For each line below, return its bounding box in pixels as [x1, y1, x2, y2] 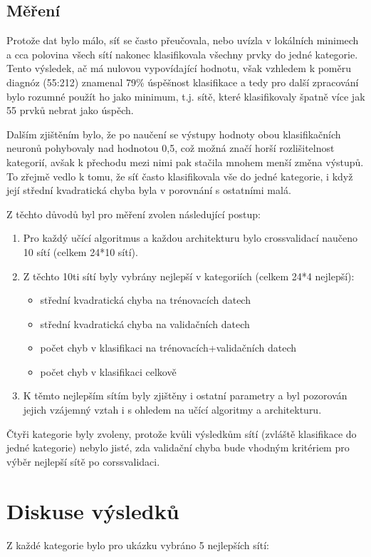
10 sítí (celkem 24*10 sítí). [23, 244, 138, 259]
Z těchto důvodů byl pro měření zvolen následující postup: [6, 206, 261, 221]
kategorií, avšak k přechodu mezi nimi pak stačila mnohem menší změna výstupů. [6, 154, 364, 169]
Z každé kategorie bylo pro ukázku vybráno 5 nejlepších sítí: [6, 537, 269, 552]
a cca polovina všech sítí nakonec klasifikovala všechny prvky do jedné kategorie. [6, 46, 358, 61]
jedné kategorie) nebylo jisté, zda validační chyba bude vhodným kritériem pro [6, 440, 350, 455]
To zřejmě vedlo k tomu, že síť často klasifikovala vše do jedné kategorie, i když [6, 168, 353, 183]
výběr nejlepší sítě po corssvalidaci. [6, 454, 160, 469]
